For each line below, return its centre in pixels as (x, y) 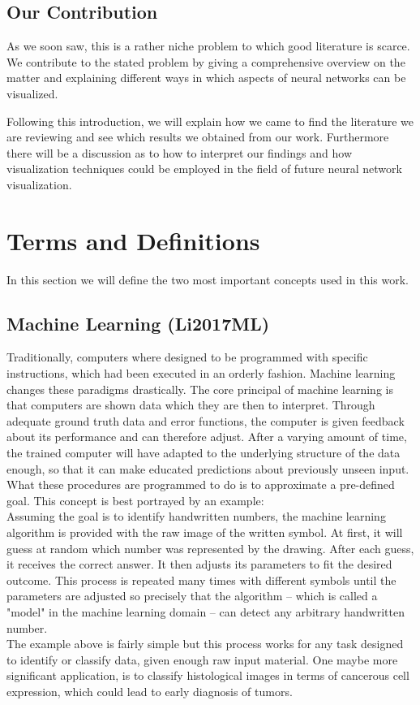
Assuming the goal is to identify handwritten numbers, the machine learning (196, 516)
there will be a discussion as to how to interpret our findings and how (179, 152)
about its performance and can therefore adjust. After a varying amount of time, (207, 437)
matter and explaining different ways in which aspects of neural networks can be (206, 78)
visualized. (32, 93)
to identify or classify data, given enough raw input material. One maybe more (202, 659)
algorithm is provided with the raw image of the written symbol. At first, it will (205, 532)
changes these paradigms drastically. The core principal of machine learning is (200, 389)
